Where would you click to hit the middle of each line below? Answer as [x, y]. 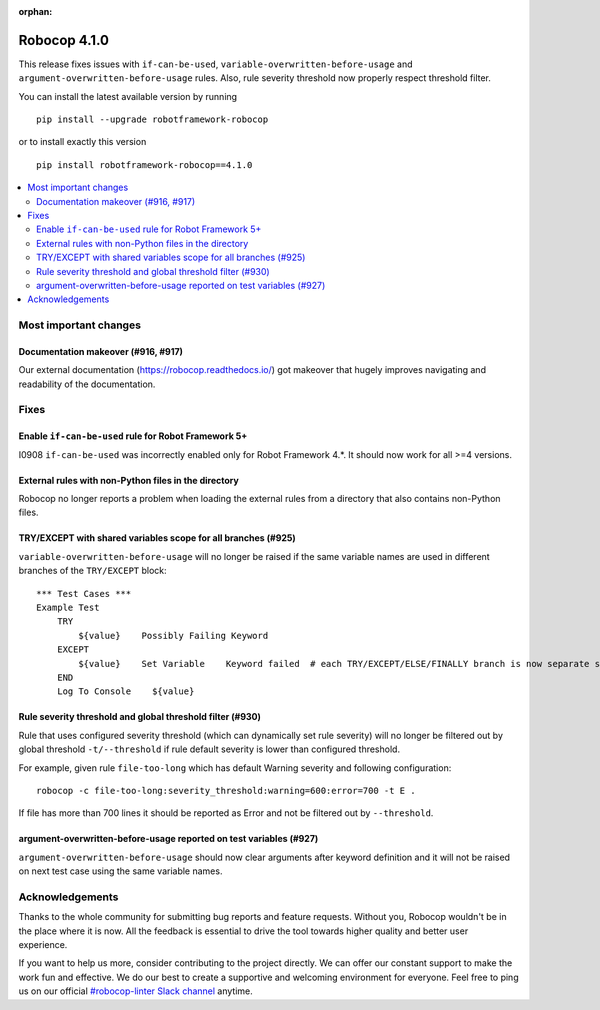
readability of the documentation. [87, 384]
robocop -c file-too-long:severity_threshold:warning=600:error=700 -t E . [226, 790]
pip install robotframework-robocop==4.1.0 [144, 164]
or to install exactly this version [82, 142]
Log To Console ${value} [125, 691]
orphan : [35, 11]
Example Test [68, 608]
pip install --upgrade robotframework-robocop [152, 119]
